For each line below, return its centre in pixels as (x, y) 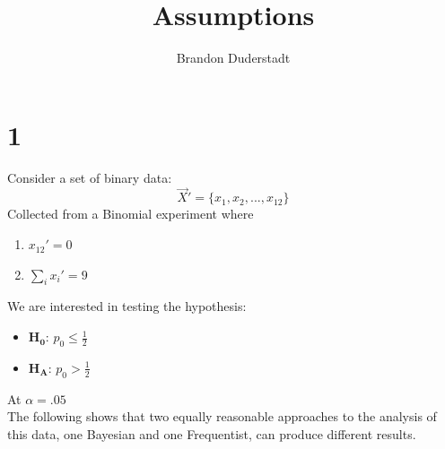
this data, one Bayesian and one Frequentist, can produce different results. (212, 433)
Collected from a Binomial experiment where (131, 214)
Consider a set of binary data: (90, 177)
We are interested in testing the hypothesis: (127, 306)
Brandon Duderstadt (233, 58)
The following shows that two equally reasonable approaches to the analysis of (222, 416)
